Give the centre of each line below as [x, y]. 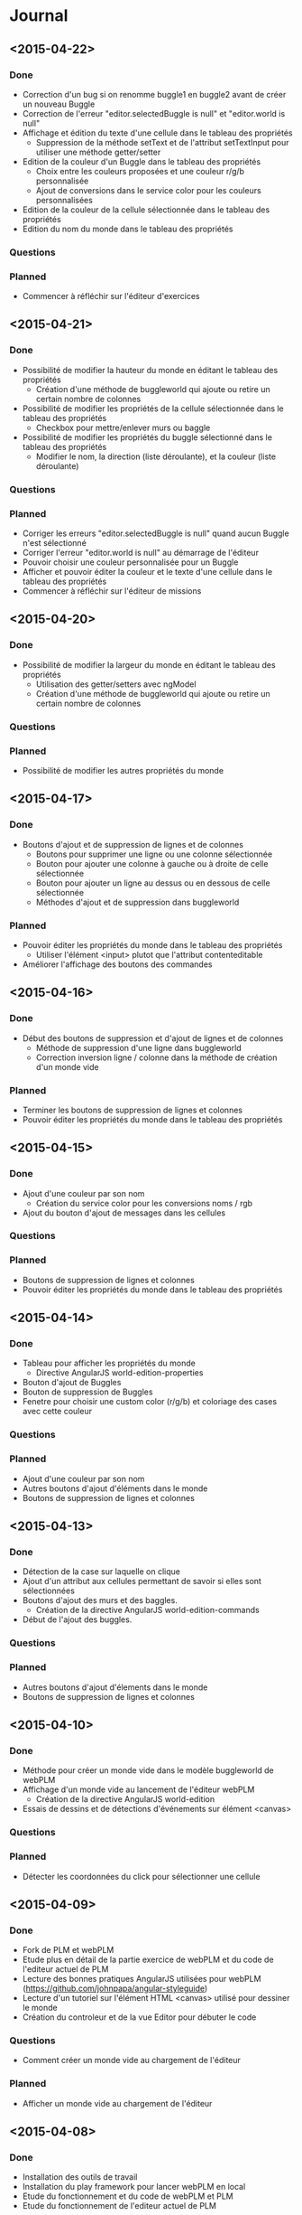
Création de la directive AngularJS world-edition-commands [147, 1610]
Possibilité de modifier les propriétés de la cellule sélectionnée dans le [153, 408]
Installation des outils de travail [80, 2177]
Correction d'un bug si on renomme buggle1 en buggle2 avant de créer [154, 94]
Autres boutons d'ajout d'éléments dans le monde [115, 1488]
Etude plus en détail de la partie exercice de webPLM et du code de [148, 1960]
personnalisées [64, 200]
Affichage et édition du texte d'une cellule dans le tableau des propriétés [157, 133]
